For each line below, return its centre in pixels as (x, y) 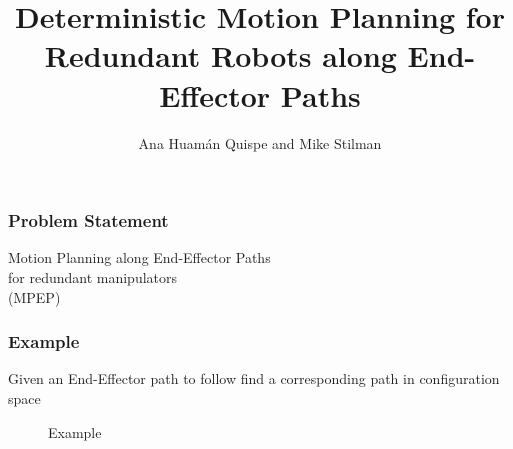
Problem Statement (88, 220)
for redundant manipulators (93, 276)
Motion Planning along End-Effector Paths (139, 257)
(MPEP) (34, 296)
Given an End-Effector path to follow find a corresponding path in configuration (254, 378)
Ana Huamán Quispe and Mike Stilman (260, 142)
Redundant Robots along (220, 55)
